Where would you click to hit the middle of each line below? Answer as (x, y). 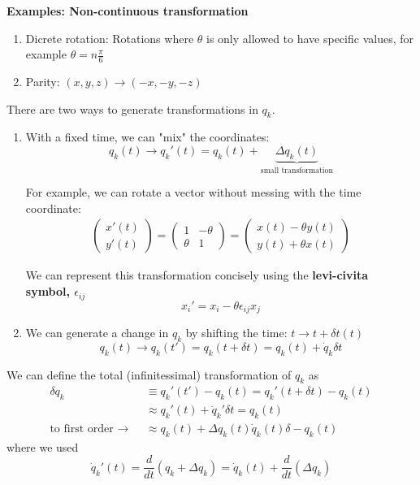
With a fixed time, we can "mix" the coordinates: (147, 137)
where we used (43, 446)
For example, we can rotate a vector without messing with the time (193, 192)
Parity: (43, 82)
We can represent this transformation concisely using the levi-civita (197, 275)
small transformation (297, 170)
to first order (82, 429)
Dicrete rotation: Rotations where (110, 38)
